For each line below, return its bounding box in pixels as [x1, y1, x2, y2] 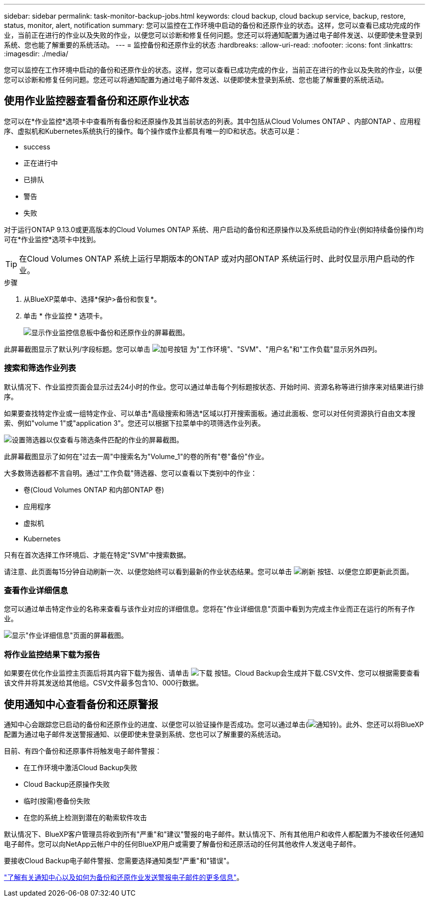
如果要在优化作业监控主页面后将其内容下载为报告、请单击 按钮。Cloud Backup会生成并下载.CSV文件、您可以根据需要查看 [4, 669, 420, 678]
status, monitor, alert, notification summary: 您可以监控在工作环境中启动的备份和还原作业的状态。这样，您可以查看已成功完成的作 [4, 21, 421, 29]
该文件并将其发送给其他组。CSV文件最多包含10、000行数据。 [4, 679, 203, 687]
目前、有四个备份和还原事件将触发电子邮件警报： [4, 746, 162, 755]
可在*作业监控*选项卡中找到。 [4, 235, 100, 244]
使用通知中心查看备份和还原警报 [4, 698, 158, 710]
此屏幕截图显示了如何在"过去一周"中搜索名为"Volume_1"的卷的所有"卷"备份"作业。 [4, 452, 268, 461]
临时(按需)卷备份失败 [24, 796, 91, 805]
